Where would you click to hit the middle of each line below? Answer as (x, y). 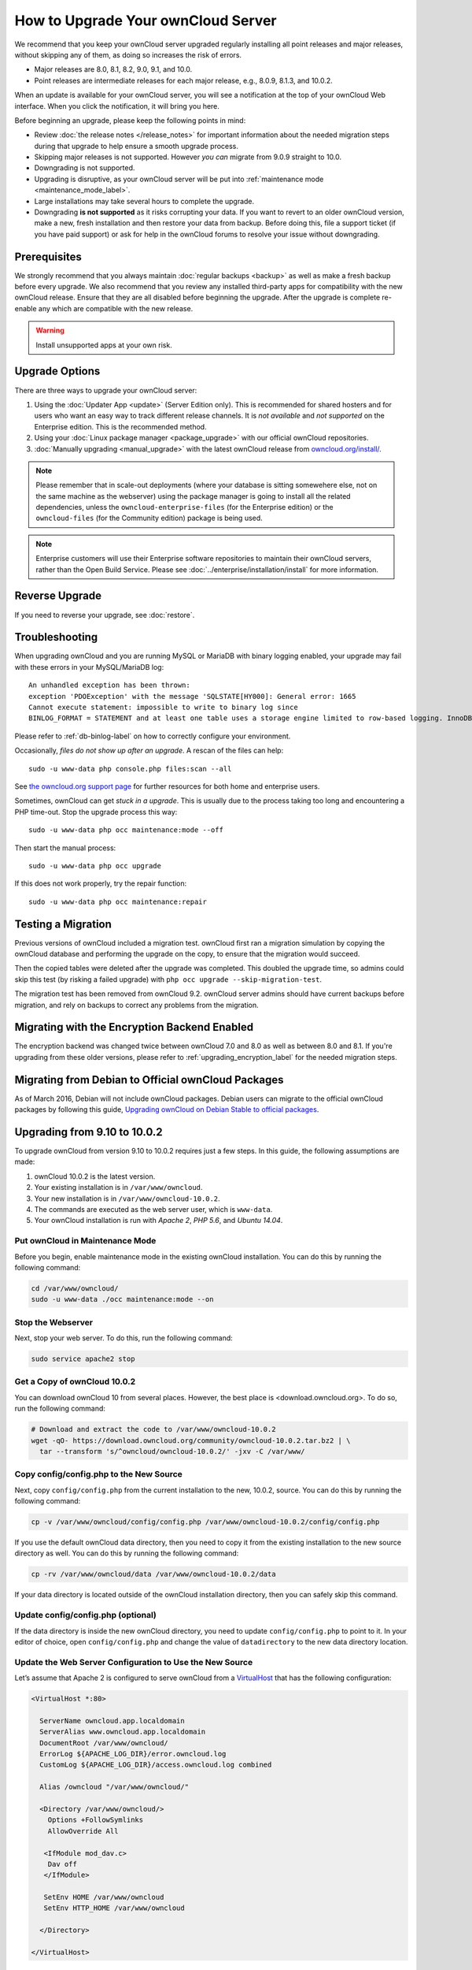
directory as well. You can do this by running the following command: (127, 1553)
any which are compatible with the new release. (116, 308)
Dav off (63, 1864)
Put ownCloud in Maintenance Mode (85, 1241)
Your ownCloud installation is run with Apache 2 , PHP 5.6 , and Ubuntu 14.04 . (159, 1221)
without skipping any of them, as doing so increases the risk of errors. (128, 54)
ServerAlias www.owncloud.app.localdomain (123, 1732)
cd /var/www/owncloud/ (75, 1288)
